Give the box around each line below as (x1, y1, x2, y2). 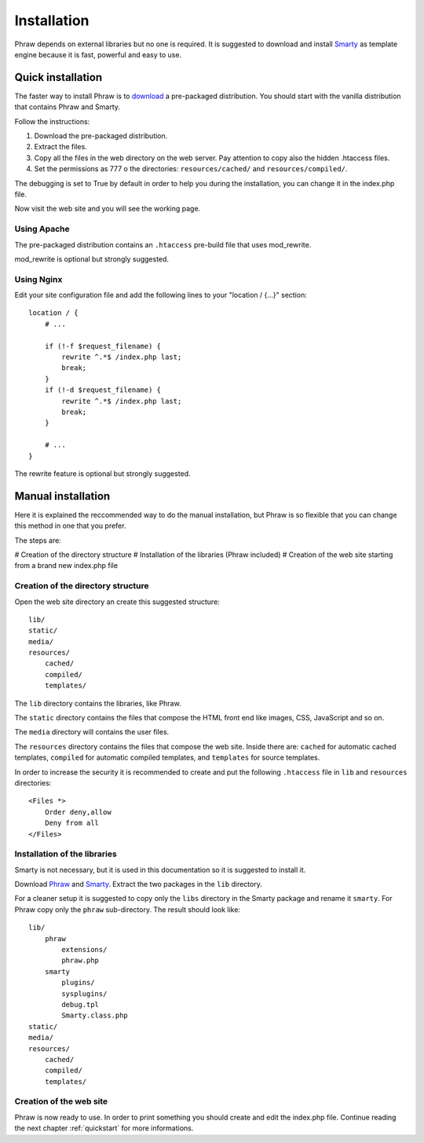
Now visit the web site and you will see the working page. (14, 204, 201, 214)
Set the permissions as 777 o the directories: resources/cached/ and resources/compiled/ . (34, 164, 348, 174)
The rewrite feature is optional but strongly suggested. (14, 468, 192, 478)
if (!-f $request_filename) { (44, 342, 161, 350)
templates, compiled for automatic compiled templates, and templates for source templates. (14, 753, 320, 762)
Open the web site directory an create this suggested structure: (14, 597, 220, 606)
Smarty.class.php (61, 1011, 129, 1020)
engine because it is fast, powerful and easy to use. (14, 49, 182, 59)
